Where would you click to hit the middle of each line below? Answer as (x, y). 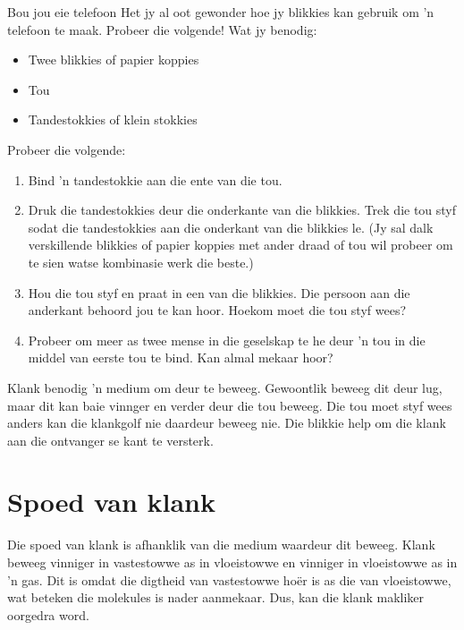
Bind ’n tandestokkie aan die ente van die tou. (155, 179)
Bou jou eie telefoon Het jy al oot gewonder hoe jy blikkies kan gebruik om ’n (221, 12)
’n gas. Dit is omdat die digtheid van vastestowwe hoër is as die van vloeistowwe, (229, 579)
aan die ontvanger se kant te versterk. (110, 440)
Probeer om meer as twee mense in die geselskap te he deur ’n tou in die (227, 340)
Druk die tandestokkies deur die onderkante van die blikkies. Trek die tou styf (242, 210)
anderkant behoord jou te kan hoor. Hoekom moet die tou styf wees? (217, 310)
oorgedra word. (48, 614)
